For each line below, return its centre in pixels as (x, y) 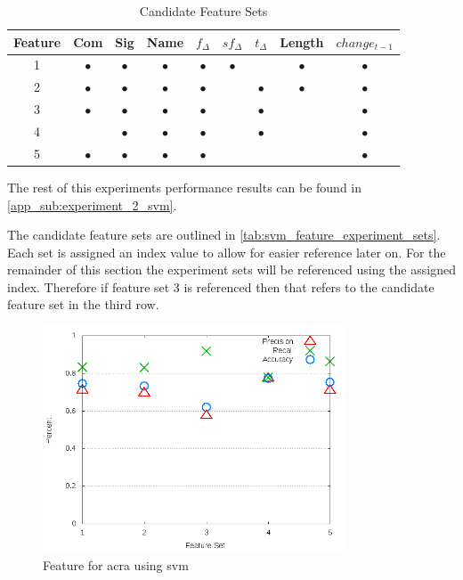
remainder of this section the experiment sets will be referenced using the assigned (231, 270)
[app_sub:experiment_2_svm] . (92, 204)
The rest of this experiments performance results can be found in (185, 187)
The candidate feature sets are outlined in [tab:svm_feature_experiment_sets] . (224, 235)
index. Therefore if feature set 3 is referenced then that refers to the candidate (221, 286)
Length (302, 41)
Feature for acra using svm (116, 565)
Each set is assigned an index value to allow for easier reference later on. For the (227, 252)
